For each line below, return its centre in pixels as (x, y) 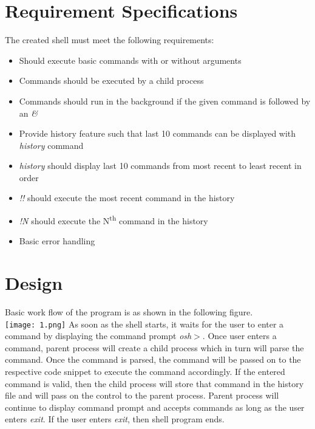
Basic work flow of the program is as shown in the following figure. (129, 312)
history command (51, 145)
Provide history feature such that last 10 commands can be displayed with (157, 133)
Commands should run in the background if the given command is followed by (165, 101)
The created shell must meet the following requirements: (110, 40)
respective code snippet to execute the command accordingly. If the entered (145, 372)
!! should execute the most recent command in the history (127, 198)
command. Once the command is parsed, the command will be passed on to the (153, 359)
